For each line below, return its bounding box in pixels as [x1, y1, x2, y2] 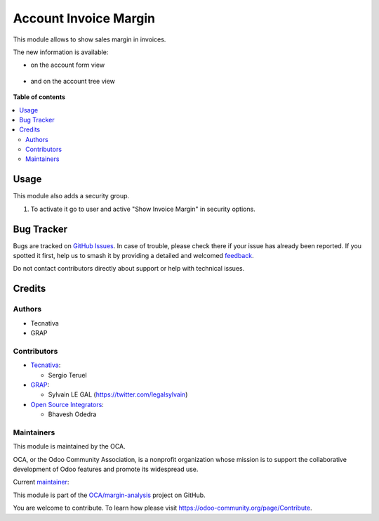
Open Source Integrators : [30, 400, 105, 409]
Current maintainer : [13, 478, 69, 487]
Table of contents [13, 93, 66, 101]
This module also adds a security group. [13, 192, 130, 200]
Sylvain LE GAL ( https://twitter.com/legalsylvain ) [48, 390, 188, 399]
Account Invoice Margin [13, 11, 156, 26]
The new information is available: [13, 48, 109, 56]
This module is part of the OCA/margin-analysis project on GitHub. [13, 491, 206, 499]
